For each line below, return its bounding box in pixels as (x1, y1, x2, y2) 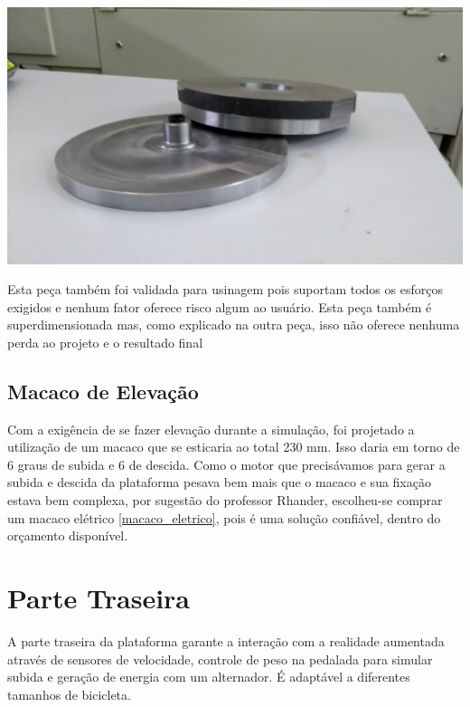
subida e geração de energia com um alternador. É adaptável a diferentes (7, 667, 410, 686)
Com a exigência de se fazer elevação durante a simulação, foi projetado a (7, 419, 415, 438)
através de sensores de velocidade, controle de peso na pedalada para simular (7, 649, 433, 668)
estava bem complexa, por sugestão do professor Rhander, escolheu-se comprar (7, 491, 443, 510)
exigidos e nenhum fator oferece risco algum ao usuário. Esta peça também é (7, 297, 432, 316)
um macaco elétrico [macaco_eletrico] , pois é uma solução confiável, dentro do (7, 508, 441, 527)
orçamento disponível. (7, 526, 128, 545)
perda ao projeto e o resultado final (7, 332, 203, 351)
